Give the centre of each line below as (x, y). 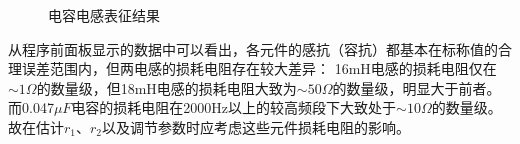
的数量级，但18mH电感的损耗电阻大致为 (166, 87)
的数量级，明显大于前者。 (416, 87)
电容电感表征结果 (104, 15)
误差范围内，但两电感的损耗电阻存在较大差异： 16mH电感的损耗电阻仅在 (259, 68)
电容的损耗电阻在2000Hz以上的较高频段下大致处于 (234, 107)
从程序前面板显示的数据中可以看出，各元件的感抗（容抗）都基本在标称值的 (253, 48)
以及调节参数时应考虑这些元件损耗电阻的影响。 (256, 126)
